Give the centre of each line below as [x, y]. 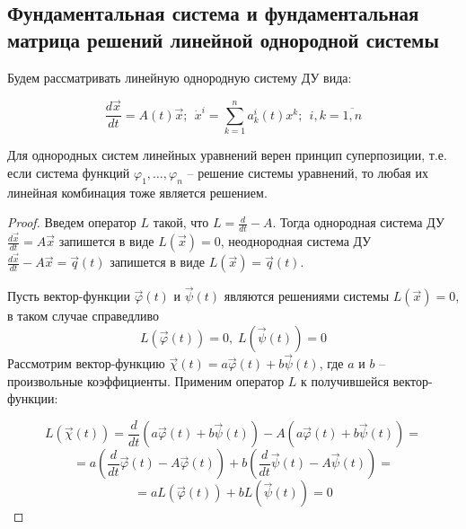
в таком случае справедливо [84, 316]
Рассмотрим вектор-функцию [86, 363]
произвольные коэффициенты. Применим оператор [146, 380]
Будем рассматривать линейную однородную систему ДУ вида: [180, 77]
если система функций [69, 172]
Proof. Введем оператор [72, 222]
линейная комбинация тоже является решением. [137, 192]
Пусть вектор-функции [69, 296]
